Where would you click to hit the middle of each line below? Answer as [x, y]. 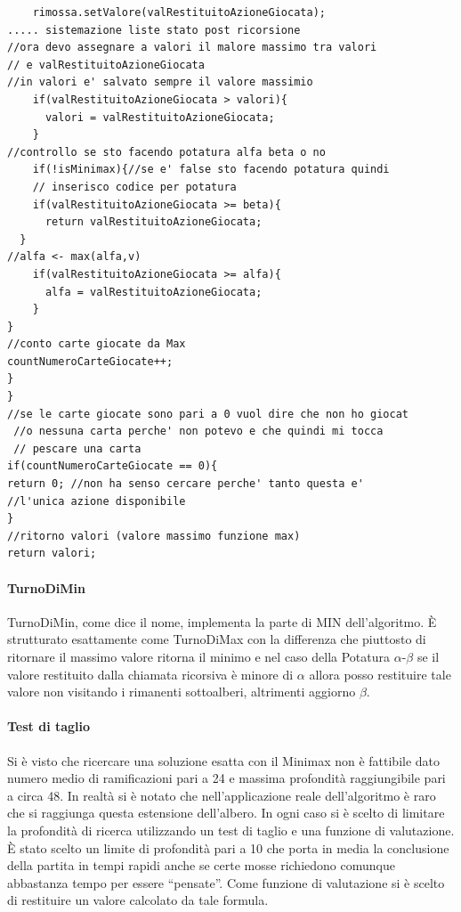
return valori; [52, 554]
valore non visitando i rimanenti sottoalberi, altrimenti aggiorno [182, 692]
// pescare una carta [77, 448]
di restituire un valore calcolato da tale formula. [138, 900]
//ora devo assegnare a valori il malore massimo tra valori [192, 48]
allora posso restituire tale [380, 674]
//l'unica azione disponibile [97, 501]
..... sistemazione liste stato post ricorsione [154, 30]
